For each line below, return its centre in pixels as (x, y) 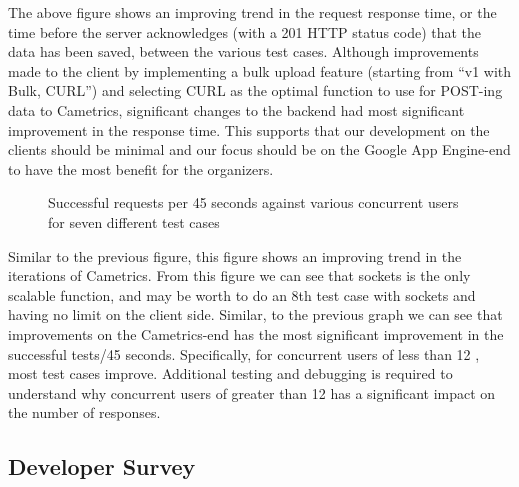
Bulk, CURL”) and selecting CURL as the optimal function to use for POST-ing (255, 90)
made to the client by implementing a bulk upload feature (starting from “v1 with (260, 70)
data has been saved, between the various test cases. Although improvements (243, 51)
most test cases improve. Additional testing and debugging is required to (230, 373)
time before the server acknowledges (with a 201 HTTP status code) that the (245, 31)
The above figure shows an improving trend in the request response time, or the (252, 12)
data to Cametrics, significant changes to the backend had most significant (236, 109)
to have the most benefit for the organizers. (141, 168)
